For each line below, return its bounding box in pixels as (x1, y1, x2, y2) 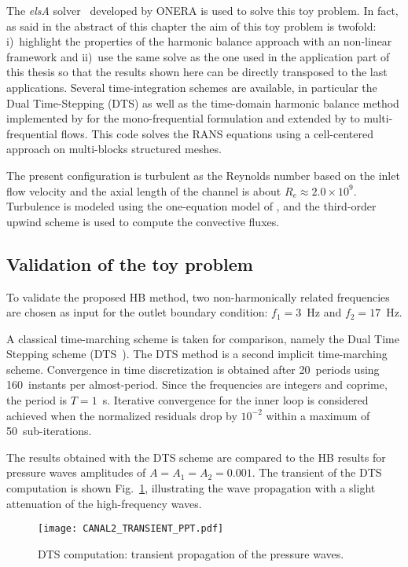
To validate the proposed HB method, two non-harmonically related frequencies (6, 288, 390, 305)
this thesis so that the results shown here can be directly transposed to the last (6, 64, 388, 80)
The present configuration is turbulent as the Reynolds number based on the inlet (6, 166, 400, 183)
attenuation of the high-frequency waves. (6, 495, 202, 511)
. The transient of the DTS (252, 464, 382, 481)
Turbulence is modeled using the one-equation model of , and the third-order (6, 198, 377, 214)
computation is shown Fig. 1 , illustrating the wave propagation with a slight (6, 480, 376, 496)
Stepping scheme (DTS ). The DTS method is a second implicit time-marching (6, 346, 388, 362)
